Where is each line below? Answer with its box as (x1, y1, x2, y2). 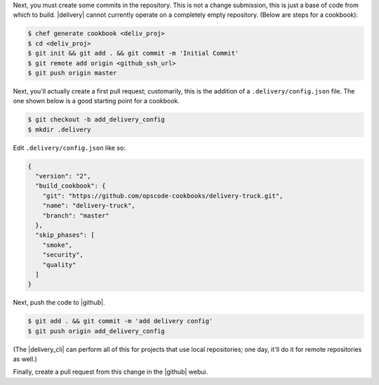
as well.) (13, 355, 38, 363)
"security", (42, 251, 84, 259)
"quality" (42, 261, 77, 268)
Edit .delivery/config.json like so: (13, 143, 126, 152)
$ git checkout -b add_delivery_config (27, 116, 165, 124)
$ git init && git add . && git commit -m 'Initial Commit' (27, 49, 239, 58)
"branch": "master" (42, 211, 110, 219)
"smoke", (42, 241, 73, 249)
